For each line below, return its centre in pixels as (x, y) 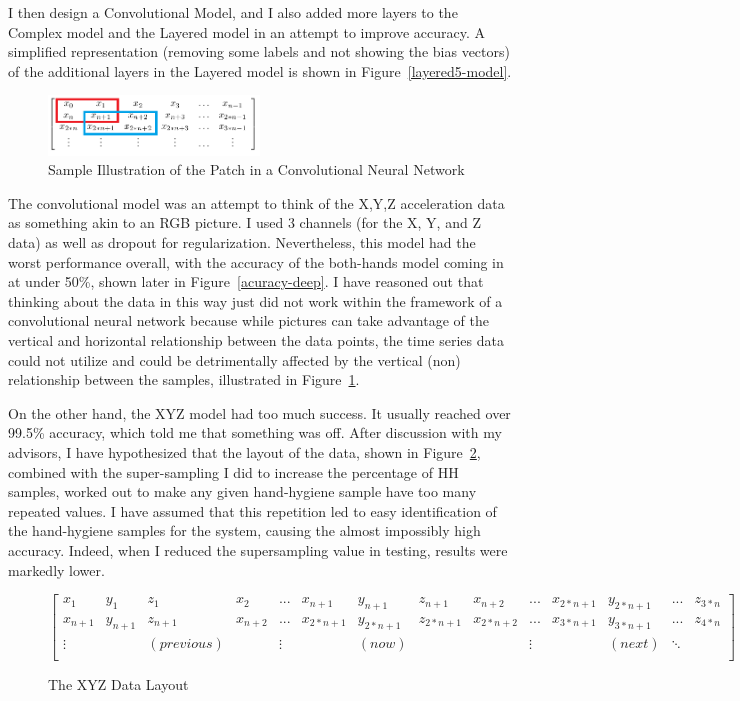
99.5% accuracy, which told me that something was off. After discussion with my (255, 432)
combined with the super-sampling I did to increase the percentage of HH (233, 471)
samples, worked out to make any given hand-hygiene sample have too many (242, 491)
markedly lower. (56, 569)
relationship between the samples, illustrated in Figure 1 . (184, 379)
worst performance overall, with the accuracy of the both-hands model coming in (256, 261)
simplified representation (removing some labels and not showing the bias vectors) (259, 51)
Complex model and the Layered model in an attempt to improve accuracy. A (247, 31)
